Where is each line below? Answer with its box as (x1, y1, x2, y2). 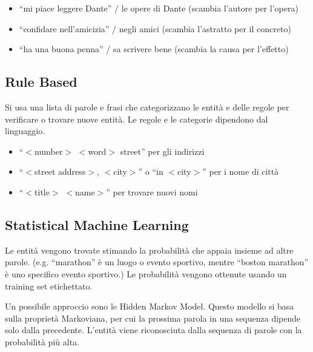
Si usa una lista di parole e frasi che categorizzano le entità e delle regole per (5, 100, 289, 113)
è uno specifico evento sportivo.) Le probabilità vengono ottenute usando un (5, 267, 287, 280)
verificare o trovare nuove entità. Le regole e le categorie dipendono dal (5, 112, 268, 125)
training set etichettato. (5, 279, 93, 292)
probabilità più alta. (5, 335, 79, 348)
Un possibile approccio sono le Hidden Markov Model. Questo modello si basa (5, 300, 294, 313)
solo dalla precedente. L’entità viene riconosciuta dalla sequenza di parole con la (5, 323, 302, 336)
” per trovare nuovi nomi (106, 185, 198, 198)
